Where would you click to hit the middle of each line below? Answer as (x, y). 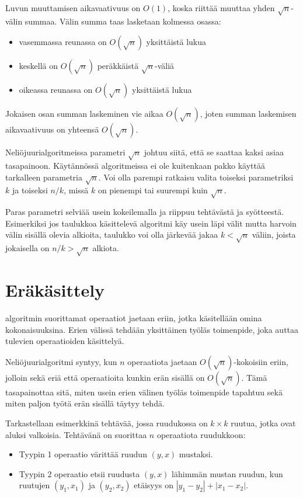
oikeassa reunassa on (56, 90)
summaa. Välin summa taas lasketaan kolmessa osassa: (123, 21)
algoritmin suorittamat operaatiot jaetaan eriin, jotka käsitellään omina (134, 318)
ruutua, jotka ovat (263, 423)
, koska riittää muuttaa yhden (221, 8)
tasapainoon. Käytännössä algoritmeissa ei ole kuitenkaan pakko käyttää (135, 166)
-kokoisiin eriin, (261, 361)
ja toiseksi (30, 190)
